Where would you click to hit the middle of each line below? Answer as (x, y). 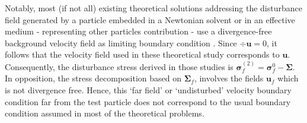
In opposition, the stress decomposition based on (93, 78)
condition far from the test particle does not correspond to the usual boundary (148, 101)
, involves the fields (229, 78)
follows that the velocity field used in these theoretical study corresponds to (142, 54)
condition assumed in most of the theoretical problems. (105, 113)
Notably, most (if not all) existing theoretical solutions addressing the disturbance (153, 8)
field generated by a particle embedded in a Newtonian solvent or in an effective (150, 19)
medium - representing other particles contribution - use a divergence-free (138, 31)
